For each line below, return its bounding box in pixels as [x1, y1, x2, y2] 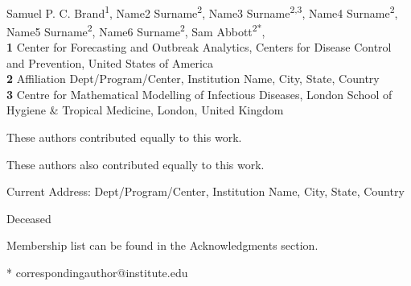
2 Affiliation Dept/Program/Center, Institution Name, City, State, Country [6, 70, 380, 87]
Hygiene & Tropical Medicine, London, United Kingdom [6, 102, 284, 118]
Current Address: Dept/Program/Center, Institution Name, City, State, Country [6, 183, 405, 200]
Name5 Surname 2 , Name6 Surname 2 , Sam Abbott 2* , [6, 20, 265, 39]
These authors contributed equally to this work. [6, 129, 242, 146]
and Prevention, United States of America [6, 54, 214, 71]
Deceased [6, 209, 51, 226]
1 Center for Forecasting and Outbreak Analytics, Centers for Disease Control [6, 39, 392, 56]
